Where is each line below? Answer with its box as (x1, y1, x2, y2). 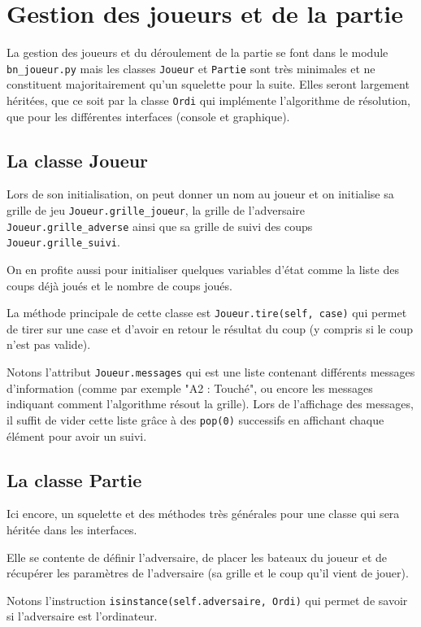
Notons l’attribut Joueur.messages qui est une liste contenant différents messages (7, 364, 415, 381)
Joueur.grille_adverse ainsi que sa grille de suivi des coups (7, 217, 313, 234)
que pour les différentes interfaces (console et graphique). (7, 107, 290, 124)
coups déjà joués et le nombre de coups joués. (7, 276, 232, 294)
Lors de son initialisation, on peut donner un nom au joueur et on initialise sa (7, 185, 394, 202)
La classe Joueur (7, 147, 149, 172)
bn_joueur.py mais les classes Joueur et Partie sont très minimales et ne (7, 59, 375, 76)
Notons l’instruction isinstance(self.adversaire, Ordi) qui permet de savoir (7, 591, 408, 608)
